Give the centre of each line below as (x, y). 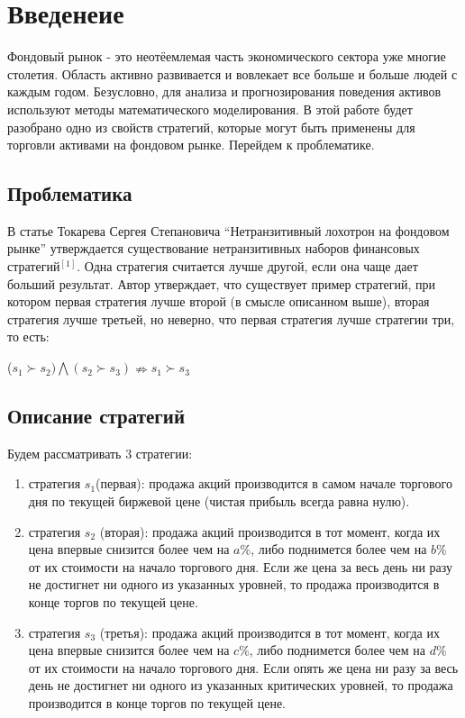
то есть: (28, 336)
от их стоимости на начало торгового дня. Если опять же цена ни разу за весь (243, 667)
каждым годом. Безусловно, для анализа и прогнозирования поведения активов (224, 91)
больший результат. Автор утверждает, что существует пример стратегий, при (222, 283)
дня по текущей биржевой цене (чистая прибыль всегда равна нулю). (219, 501)
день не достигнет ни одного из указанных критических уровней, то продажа (241, 685)
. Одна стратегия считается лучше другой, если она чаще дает (247, 266)
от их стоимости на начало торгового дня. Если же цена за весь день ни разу (241, 566)
